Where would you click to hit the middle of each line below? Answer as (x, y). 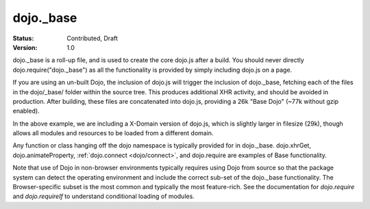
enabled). (26, 111)
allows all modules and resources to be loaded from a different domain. (113, 133)
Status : (23, 38)
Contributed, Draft (92, 38)
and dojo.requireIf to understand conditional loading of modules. (103, 196)
